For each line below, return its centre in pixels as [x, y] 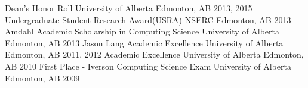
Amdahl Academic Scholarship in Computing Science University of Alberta [142, 31]
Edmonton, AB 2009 [42, 78]
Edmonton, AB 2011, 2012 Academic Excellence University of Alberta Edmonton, [154, 54]
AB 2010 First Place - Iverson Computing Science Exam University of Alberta [148, 66]
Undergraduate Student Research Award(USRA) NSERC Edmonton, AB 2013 [148, 19]
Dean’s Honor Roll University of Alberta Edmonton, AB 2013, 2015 [129, 8]
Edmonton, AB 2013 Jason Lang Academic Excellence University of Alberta [144, 43]
